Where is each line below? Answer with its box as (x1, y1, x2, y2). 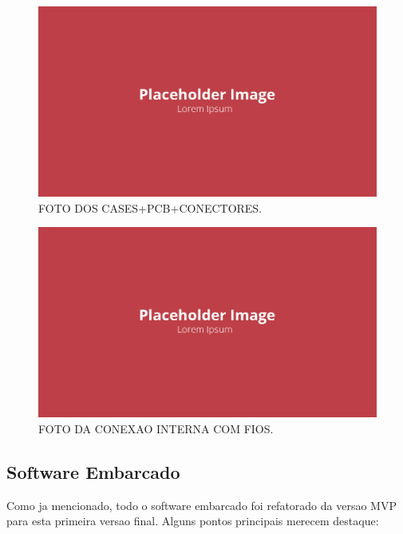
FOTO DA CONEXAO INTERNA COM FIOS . (38, 420, 274, 436)
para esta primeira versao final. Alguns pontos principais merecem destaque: (6, 512, 379, 529)
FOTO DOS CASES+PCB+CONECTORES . (38, 199, 263, 216)
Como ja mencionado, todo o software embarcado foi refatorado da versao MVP (6, 496, 397, 513)
